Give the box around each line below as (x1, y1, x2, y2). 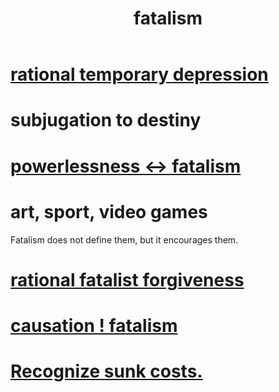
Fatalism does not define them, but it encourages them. (10, 233, 239, 246)
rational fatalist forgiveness (10, 268, 245, 291)
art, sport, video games (10, 200, 208, 223)
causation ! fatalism (10, 314, 178, 337)
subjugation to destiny (10, 109, 202, 132)
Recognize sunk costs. (10, 360, 203, 383)
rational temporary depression (10, 63, 269, 86)
